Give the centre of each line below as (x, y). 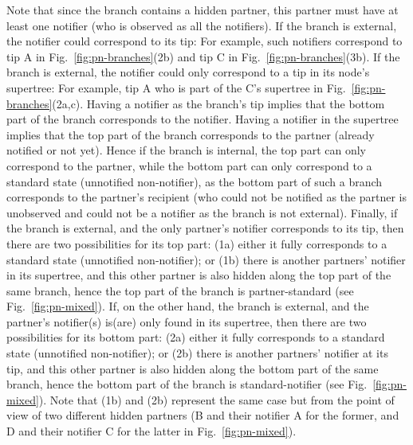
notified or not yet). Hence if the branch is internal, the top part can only (186, 150)
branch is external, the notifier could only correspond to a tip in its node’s (188, 72)
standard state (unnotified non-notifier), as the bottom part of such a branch (195, 181)
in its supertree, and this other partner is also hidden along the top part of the (199, 275)
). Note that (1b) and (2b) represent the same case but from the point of (216, 399)
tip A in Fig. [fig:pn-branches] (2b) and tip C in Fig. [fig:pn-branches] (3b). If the (203, 56)
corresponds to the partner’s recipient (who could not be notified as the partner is (206, 197)
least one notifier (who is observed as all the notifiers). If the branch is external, (202, 25)
